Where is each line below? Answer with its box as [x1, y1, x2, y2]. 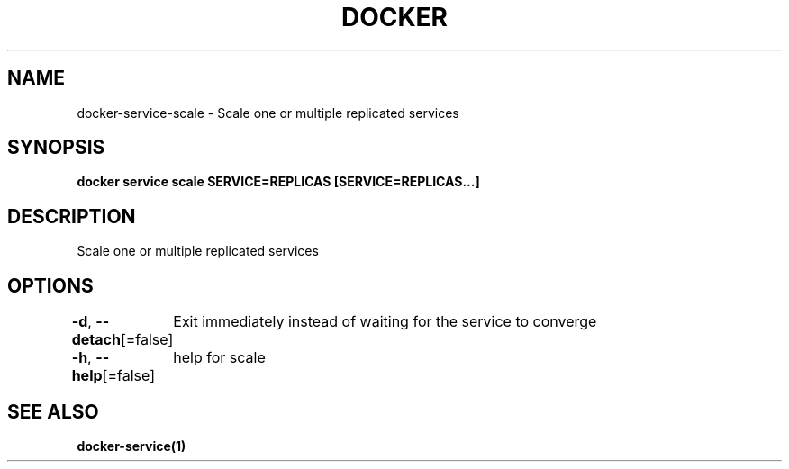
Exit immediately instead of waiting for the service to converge [173, 312, 597, 331]
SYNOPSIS [7, 136, 105, 159]
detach [71, 330, 121, 349]
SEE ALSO [7, 400, 99, 423]
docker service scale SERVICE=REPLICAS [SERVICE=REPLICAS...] [77, 174, 480, 190]
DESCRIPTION [7, 204, 136, 228]
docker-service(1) [77, 437, 186, 454]
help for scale [173, 348, 266, 367]
